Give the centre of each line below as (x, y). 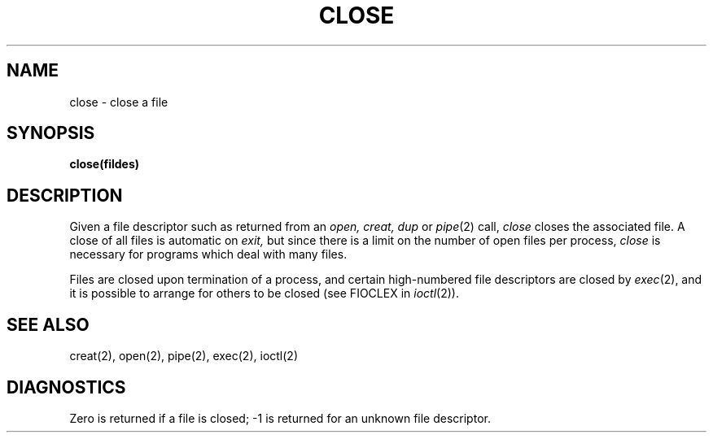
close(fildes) (105, 164)
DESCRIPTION (65, 195)
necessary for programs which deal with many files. (208, 254)
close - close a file (119, 102)
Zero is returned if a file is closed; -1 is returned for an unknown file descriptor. (280, 418)
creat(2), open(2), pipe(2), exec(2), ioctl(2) (184, 356)
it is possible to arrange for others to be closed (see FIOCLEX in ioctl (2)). (264, 293)
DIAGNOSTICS (66, 387)
